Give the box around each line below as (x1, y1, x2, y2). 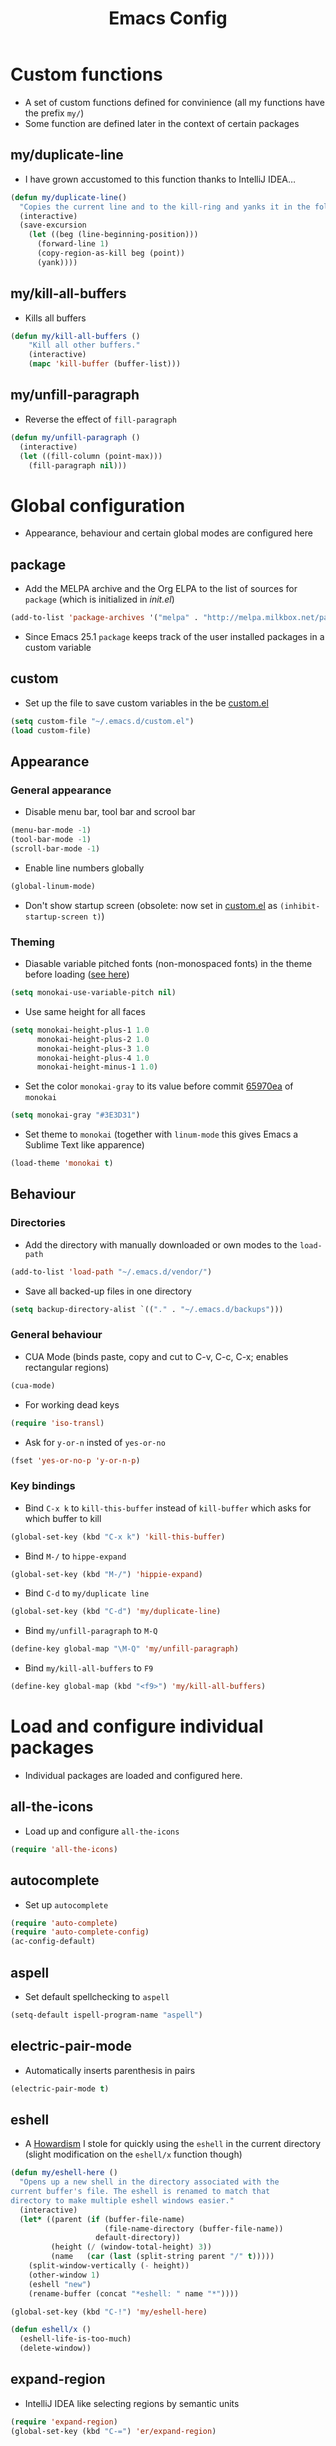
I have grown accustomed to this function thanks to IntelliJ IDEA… (24, 173, 297, 185)
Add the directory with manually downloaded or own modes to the (24, 1238, 298, 1251)
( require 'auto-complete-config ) (10, 1927, 150, 1937)
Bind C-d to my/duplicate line (24, 1587, 150, 1599)
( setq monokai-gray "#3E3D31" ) (10, 1110, 141, 1121)
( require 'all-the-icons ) (10, 1844, 118, 1854)
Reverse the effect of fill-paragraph (24, 413, 177, 425)
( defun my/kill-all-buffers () (10, 331, 141, 341)
